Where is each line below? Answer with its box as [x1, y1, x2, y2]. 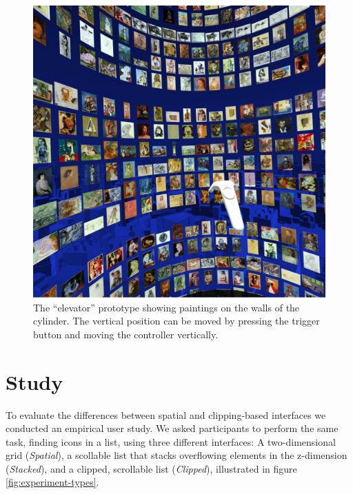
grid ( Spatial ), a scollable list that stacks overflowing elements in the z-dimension [6, 448, 347, 462]
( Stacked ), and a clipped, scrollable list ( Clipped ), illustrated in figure [6, 461, 297, 475]
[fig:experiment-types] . [6, 475, 99, 489]
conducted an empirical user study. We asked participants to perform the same [6, 421, 339, 435]
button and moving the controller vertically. [33, 327, 219, 341]
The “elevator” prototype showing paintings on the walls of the [33, 300, 300, 314]
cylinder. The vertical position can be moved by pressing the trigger [33, 313, 320, 328]
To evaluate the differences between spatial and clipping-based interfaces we [6, 407, 326, 422]
